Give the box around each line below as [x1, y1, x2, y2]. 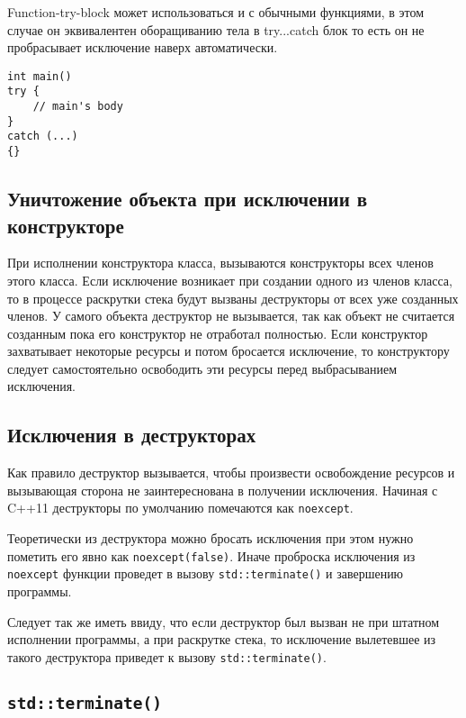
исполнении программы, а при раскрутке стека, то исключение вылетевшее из [7, 630, 436, 649]
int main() [7, 69, 72, 83]
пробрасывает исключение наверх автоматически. [7, 38, 278, 57]
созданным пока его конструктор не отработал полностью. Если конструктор [7, 323, 428, 342]
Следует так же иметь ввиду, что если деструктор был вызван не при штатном [7, 612, 440, 631]
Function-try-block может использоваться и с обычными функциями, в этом [7, 3, 425, 21]
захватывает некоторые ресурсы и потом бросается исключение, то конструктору [7, 341, 450, 360]
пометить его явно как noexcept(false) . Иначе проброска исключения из [7, 546, 416, 565]
